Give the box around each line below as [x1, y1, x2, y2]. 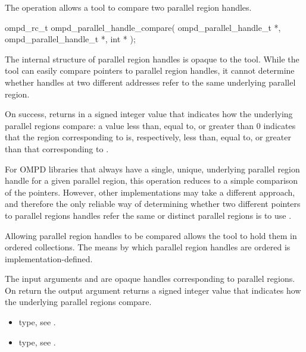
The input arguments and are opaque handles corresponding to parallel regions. [5, 272, 295, 285]
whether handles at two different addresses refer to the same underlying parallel [5, 76, 296, 88]
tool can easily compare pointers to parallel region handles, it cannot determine [5, 64, 295, 77]
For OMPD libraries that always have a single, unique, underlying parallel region [5, 162, 300, 175]
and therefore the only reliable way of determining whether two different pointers [5, 197, 301, 210]
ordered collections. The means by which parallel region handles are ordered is [5, 241, 291, 253]
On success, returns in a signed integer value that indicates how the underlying [5, 108, 293, 120]
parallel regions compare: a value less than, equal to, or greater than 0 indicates [5, 119, 296, 131]
